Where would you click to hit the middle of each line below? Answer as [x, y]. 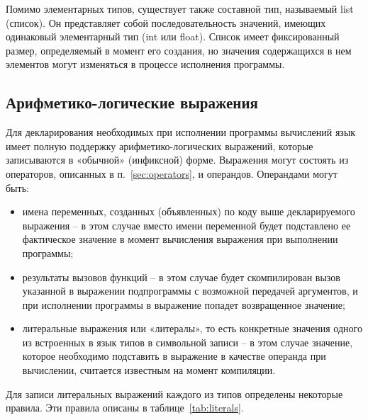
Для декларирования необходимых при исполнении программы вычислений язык [181, 132]
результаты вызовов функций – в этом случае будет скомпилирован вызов [181, 277]
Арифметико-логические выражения [132, 102]
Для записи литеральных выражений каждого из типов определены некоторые [174, 393]
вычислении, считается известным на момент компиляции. [149, 370]
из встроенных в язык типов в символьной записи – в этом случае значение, [188, 342]
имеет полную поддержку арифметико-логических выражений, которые [160, 146]
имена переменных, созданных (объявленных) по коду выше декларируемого [189, 211]
